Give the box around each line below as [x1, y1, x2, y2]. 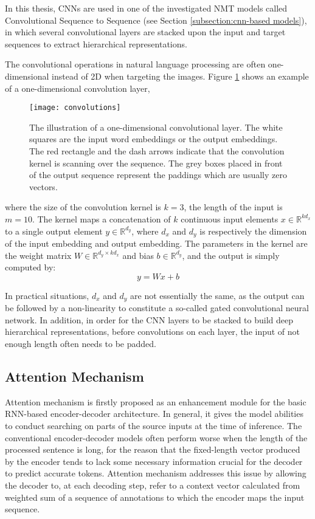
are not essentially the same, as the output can [130, 289, 305, 301]
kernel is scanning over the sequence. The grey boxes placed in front [29, 156, 283, 169]
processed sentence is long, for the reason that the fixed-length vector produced [5, 443, 300, 456]
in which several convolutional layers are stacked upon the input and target [5, 26, 286, 38]
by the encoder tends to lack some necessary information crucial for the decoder [5, 455, 303, 467]
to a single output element [5, 224, 103, 237]
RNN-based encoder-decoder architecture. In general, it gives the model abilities [5, 407, 303, 420]
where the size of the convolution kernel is [5, 201, 161, 213]
